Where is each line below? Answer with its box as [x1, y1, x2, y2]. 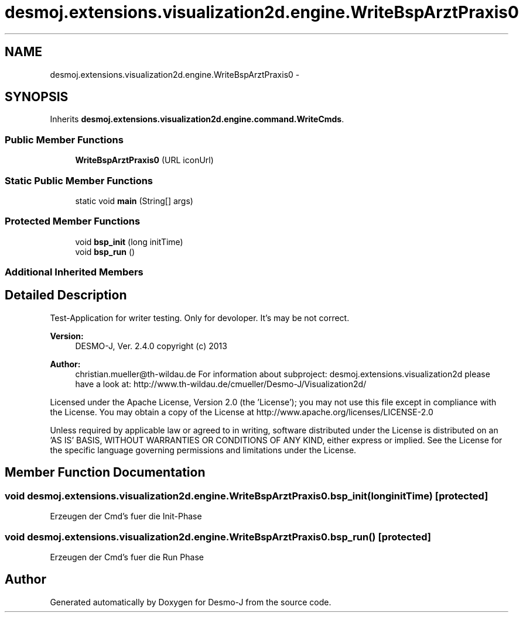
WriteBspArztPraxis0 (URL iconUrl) [75, 155, 214, 166]
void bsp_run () [75, 246, 135, 257]
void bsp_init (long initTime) [75, 236, 183, 247]
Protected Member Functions [5, 215, 141, 228]
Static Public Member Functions [5, 174, 153, 187]
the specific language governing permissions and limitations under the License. [50, 444, 357, 455]
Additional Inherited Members [5, 266, 143, 278]
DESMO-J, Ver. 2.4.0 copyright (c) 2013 [75, 340, 227, 351]
